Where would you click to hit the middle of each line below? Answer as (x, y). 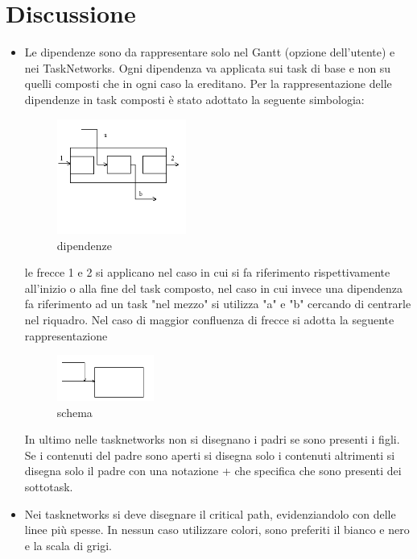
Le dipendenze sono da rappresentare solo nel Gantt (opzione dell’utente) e (210, 52)
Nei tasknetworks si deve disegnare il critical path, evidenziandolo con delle (210, 513)
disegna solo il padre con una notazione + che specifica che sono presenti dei (213, 471)
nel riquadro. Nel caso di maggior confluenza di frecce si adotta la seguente (209, 320)
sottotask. (49, 486)
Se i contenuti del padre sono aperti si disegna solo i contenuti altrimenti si (210, 455)
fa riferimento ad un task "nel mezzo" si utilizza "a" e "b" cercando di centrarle (218, 304)
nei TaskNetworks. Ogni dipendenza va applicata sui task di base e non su (208, 67)
